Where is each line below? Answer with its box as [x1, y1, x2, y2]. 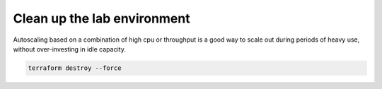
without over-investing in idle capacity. [13, 44, 127, 53]
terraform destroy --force [28, 64, 122, 72]
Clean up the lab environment [13, 11, 190, 26]
